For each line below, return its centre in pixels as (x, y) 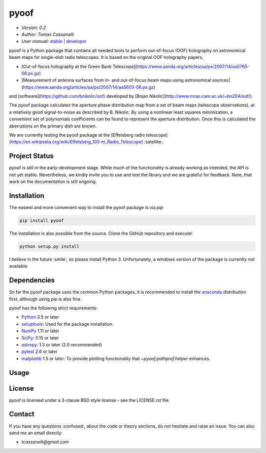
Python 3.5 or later (40, 317)
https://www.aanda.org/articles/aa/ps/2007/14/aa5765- (193, 66)
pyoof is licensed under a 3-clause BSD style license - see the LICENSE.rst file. (89, 400)
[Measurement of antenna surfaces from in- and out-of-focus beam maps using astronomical (116, 80)
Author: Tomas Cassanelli (48, 34)
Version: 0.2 (34, 28)
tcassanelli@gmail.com (45, 442)
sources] (221, 80)
